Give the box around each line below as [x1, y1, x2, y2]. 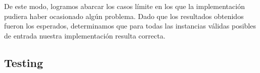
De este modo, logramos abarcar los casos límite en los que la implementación [4, 1, 245, 11]
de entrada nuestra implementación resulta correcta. [4, 30, 165, 40]
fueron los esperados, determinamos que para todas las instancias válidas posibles [4, 20, 256, 31]
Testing [4, 54, 43, 70]
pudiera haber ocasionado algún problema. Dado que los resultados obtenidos [4, 10, 244, 21]
